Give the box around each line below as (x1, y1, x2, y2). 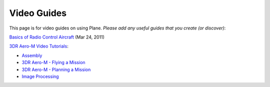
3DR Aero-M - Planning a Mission (21, 66, 91, 72)
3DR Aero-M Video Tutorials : (9, 43, 68, 49)
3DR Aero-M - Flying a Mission (21, 59, 85, 65)
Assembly (21, 52, 42, 58)
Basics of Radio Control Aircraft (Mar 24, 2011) (9, 34, 105, 40)
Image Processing (21, 73, 59, 79)
